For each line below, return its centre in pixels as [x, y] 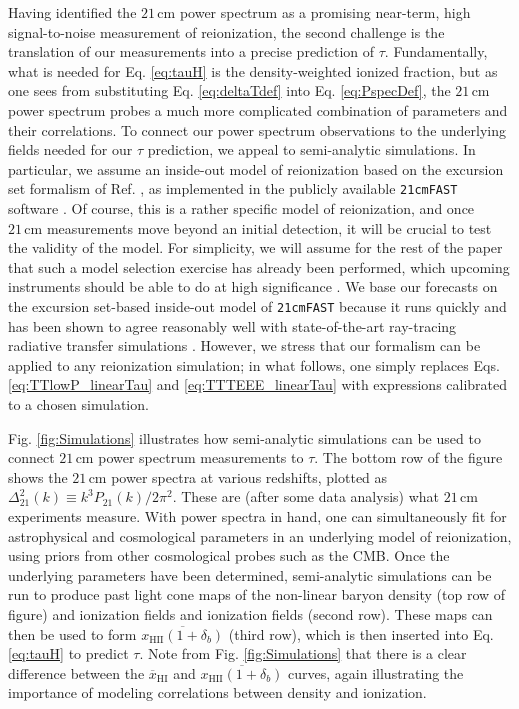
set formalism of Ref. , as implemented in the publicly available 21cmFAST [233, 188]
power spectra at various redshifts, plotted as [249, 476]
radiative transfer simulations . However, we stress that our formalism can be [244, 345]
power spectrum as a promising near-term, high [325, 12]
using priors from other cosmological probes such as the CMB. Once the [229, 555]
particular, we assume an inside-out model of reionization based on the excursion [256, 168]
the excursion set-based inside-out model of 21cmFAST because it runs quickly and [257, 305]
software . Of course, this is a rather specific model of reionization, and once [241, 208]
